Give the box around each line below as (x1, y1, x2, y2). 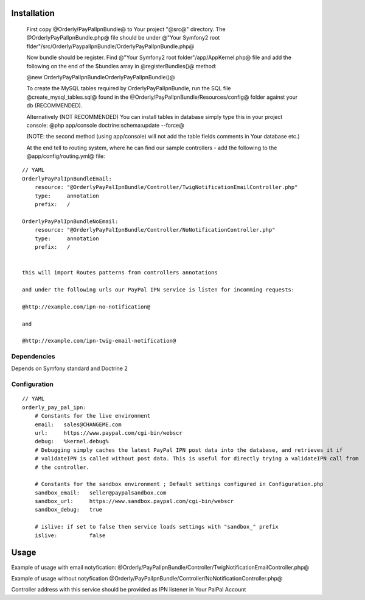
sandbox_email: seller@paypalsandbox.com (34, 489, 167, 496)
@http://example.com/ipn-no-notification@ (22, 303, 151, 310)
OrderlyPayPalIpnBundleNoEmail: (22, 218, 119, 225)
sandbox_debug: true (34, 506, 103, 513)
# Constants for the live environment (34, 412, 151, 420)
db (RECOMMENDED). (26, 102, 83, 109)
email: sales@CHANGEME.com (34, 421, 122, 428)
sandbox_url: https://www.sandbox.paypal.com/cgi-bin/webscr (34, 498, 234, 505)
